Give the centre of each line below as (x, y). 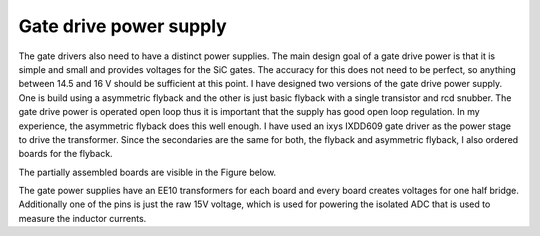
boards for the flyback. (66, 154)
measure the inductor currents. (82, 218)
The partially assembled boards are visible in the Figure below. (147, 172)
